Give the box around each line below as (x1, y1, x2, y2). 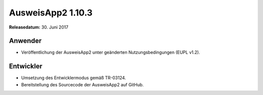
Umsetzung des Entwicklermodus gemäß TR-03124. (21, 75, 126, 81)
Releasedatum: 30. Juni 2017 (9, 24, 69, 30)
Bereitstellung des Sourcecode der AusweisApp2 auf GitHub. (21, 81, 144, 87)
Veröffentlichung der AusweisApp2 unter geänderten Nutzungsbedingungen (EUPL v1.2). (21, 49, 200, 55)
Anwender (9, 37, 42, 45)
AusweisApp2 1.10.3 (9, 7, 93, 18)
